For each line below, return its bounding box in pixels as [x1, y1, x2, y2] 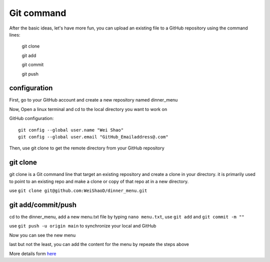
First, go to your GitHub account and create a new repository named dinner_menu [9, 97, 178, 103]
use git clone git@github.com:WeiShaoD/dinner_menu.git [9, 187, 147, 193]
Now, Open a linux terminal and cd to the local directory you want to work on [9, 106, 167, 112]
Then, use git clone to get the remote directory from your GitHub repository [9, 145, 164, 151]
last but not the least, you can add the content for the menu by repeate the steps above [9, 241, 189, 247]
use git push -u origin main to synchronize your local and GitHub [9, 223, 156, 229]
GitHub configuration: [9, 115, 54, 121]
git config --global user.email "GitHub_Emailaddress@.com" [18, 134, 168, 139]
